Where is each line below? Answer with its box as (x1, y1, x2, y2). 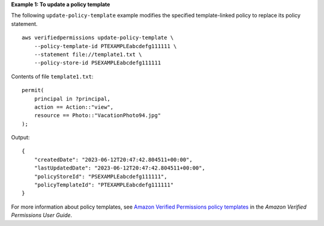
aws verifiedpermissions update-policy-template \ (22, 34, 174, 41)
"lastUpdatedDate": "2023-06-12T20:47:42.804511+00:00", (34, 165, 205, 171)
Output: (11, 134, 30, 141)
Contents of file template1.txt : (11, 73, 94, 80)
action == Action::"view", (34, 103, 114, 111)
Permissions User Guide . (11, 212, 73, 219)
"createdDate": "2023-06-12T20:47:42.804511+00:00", (34, 156, 193, 163)
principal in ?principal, (34, 95, 111, 102)
